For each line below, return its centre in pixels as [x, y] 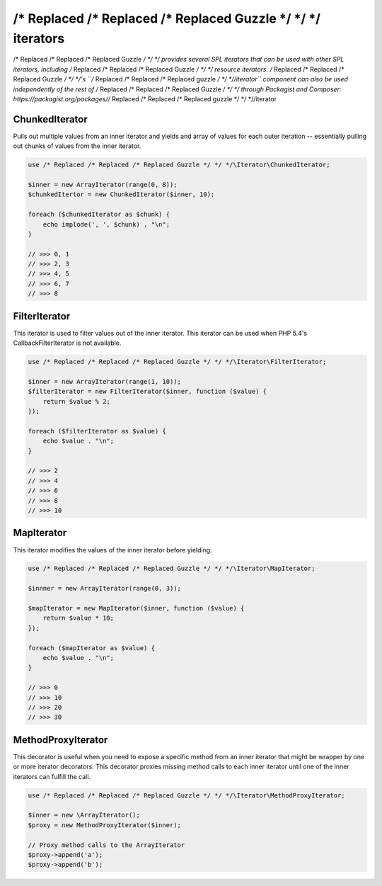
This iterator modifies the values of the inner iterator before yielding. [112, 550]
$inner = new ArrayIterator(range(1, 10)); [105, 381]
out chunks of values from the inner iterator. [77, 146]
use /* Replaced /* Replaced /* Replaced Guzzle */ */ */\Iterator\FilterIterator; [177, 362]
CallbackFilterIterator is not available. [67, 343]
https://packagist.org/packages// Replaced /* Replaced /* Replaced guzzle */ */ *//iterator [145, 98]
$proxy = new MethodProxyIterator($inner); [105, 825]
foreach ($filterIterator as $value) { [97, 431]
